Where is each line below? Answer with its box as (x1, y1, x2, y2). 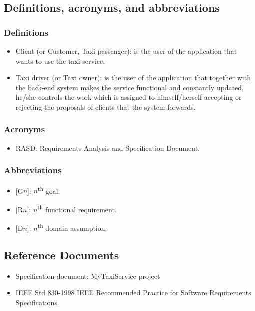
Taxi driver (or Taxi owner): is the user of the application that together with (15, 72, 251, 83)
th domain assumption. (37, 221, 107, 233)
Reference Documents (4, 247, 119, 262)
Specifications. (15, 297, 59, 307)
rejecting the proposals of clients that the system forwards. (15, 101, 196, 112)
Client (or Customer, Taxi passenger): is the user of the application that (15, 46, 237, 56)
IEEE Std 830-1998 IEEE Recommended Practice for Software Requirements (15, 287, 251, 298)
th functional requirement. (37, 202, 117, 214)
